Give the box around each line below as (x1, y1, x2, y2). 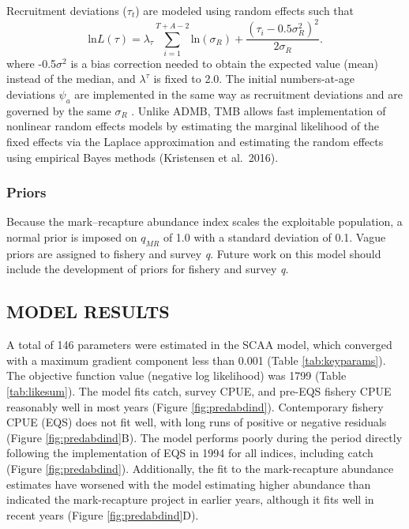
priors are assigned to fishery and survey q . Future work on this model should (6, 245, 381, 261)
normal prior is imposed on (6, 229, 137, 246)
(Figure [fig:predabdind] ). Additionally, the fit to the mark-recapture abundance (6, 460, 394, 476)
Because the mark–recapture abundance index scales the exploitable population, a (6, 213, 403, 230)
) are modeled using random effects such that (135, 2, 354, 18)
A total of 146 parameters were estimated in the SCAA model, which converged (6, 336, 392, 353)
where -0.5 (6, 54, 57, 71)
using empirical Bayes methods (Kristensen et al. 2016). (6, 148, 279, 165)
